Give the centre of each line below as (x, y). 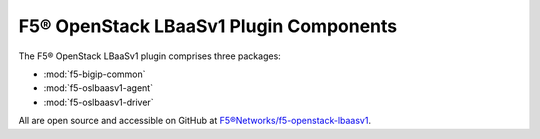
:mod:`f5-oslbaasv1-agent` (98, 88)
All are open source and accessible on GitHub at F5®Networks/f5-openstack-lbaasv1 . (195, 121)
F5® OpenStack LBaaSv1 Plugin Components (208, 26)
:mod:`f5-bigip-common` (94, 74)
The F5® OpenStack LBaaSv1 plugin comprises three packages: (150, 56)
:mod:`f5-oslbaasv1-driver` (98, 102)
